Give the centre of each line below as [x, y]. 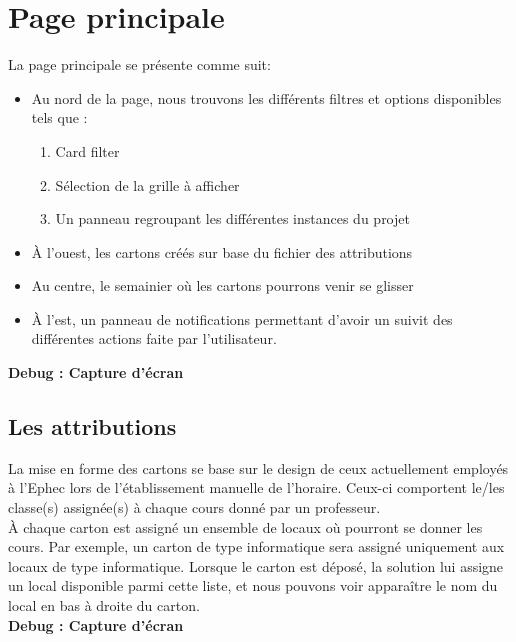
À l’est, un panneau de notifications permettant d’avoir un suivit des [242, 318]
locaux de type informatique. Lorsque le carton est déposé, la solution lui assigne [256, 565]
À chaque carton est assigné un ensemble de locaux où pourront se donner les [245, 526]
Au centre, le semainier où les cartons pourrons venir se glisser [222, 285]
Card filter [87, 150]
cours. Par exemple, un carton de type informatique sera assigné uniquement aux [256, 546]
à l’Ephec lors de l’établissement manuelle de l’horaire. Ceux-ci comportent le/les [256, 487]
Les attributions [92, 426]
